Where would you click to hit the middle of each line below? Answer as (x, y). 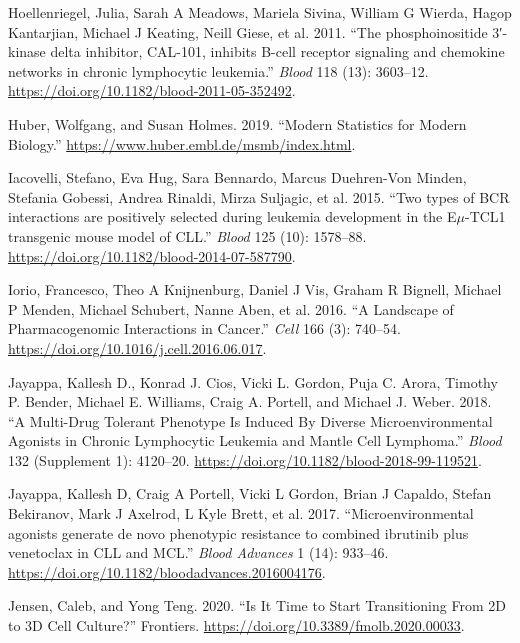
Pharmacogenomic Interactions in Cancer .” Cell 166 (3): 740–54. (205, 328)
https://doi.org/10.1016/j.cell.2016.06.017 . (137, 347)
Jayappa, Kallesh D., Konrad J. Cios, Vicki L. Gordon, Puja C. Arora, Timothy (253, 381)
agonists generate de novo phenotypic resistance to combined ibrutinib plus (238, 532)
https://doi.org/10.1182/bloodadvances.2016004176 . (167, 571)
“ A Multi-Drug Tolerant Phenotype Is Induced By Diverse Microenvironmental (250, 420)
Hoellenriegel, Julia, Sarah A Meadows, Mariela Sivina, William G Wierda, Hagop (260, 12)
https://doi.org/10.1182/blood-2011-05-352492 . (152, 90)
